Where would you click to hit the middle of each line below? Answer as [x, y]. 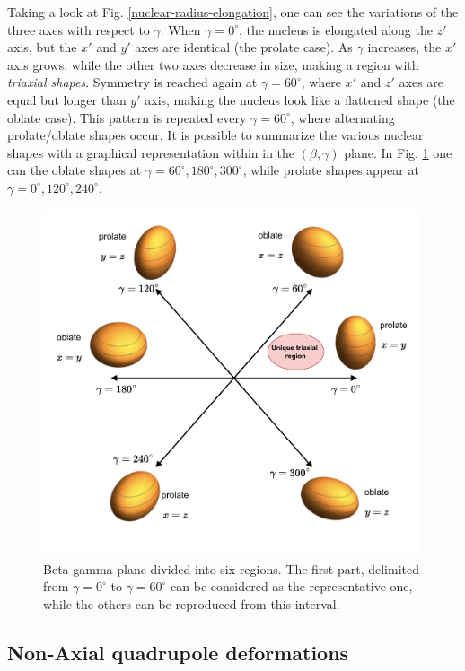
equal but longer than [67, 99]
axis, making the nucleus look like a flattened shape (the [300, 99]
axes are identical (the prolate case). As [244, 47]
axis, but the [42, 47]
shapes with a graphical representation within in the [151, 152]
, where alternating [342, 117]
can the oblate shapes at [75, 170]
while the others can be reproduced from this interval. [192, 603]
